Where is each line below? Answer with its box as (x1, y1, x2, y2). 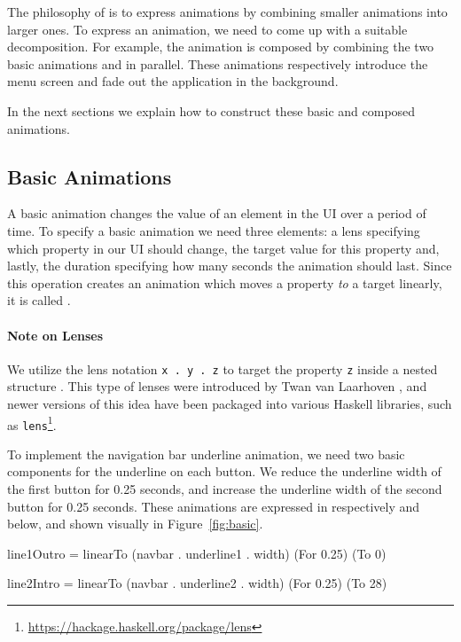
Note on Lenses (7, 325, 104, 344)
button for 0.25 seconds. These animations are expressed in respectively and (7, 497, 420, 515)
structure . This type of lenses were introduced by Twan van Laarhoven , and (7, 377, 427, 395)
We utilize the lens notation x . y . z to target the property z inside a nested (7, 359, 438, 378)
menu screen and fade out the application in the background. (7, 72, 339, 90)
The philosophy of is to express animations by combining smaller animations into (7, 3, 448, 20)
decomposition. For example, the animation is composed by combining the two (7, 37, 434, 56)
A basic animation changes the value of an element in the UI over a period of (7, 204, 426, 223)
